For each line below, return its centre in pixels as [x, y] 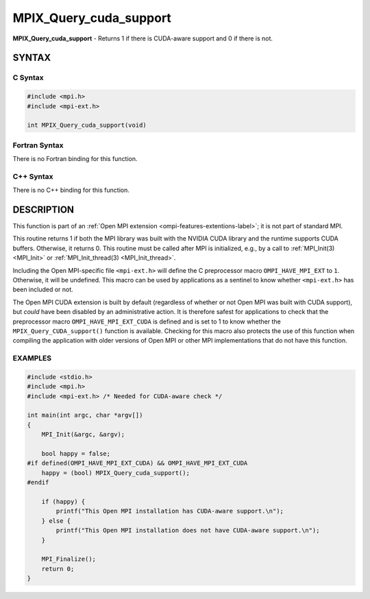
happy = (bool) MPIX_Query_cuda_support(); [115, 473]
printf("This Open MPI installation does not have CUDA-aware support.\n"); [188, 530]
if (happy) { [63, 501]
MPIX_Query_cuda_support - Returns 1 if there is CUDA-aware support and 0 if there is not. [143, 38]
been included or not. [43, 290]
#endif [38, 482]
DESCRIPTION [44, 209]
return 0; [58, 569]
